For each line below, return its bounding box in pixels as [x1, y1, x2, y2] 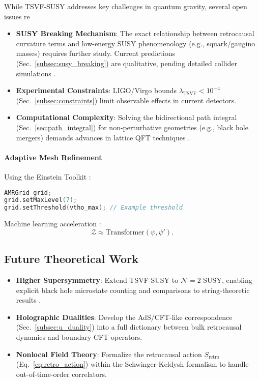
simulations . [16, 68, 56, 78]
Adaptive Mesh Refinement [4, 152, 102, 162]
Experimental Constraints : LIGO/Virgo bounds [16, 85, 177, 96]
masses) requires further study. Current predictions [16, 48, 176, 58]
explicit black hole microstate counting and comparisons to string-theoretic [16, 284, 250, 295]
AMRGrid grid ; [4, 189, 52, 196]
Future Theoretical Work [4, 251, 138, 267]
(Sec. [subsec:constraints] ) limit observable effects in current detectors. [16, 95, 237, 105]
